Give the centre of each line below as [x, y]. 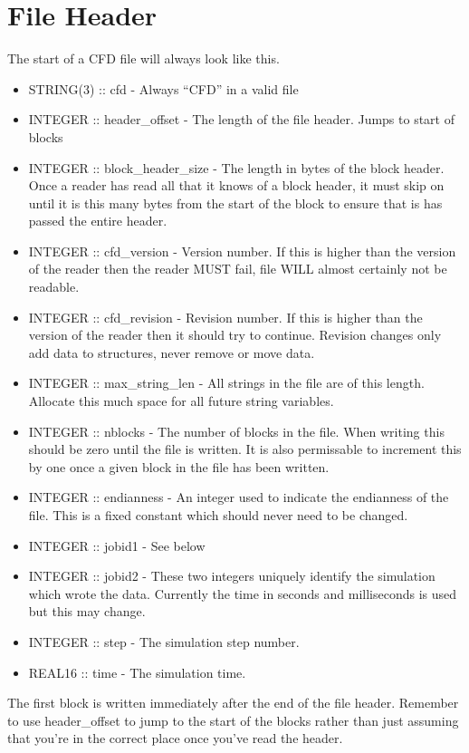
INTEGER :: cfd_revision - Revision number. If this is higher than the [225, 317]
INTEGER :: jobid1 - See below [117, 545]
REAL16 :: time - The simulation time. [137, 672]
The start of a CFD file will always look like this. [144, 58]
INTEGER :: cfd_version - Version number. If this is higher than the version [242, 251]
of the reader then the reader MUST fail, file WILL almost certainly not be [238, 269]
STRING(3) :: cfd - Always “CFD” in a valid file [163, 88]
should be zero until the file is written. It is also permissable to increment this [245, 449]
